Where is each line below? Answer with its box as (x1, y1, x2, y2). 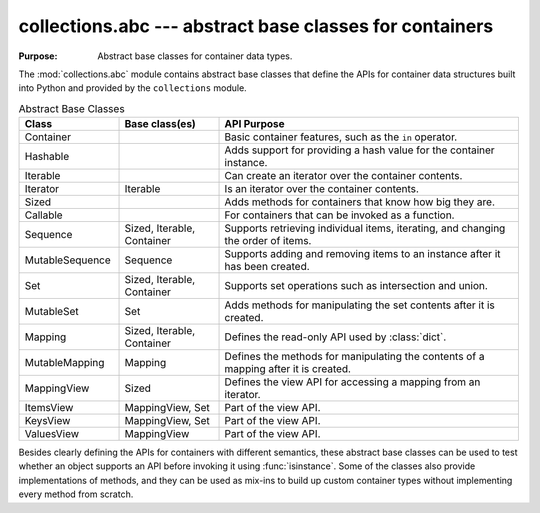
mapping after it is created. (224, 362, 352, 376)
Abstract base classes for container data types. (97, 50, 293, 62)
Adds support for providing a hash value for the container (224, 143, 495, 157)
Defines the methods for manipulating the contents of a (224, 350, 485, 364)
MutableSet (24, 305, 79, 319)
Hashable (24, 150, 70, 164)
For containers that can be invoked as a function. (224, 208, 455, 222)
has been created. (224, 260, 310, 274)
